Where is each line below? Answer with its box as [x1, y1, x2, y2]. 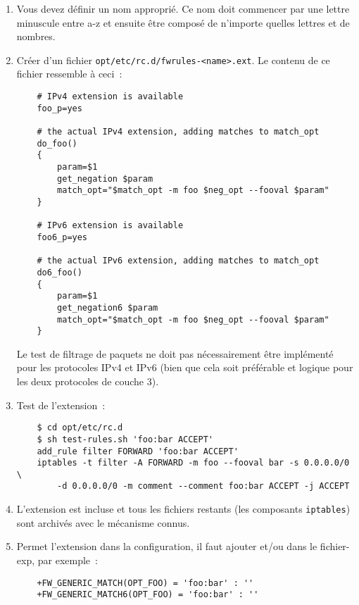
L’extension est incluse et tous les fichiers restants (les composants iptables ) [16, 501, 351, 516]
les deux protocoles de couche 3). [16, 374, 159, 388]
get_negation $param [57, 173, 153, 184]
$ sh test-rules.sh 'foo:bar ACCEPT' [37, 434, 213, 444]
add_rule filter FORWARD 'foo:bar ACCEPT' [37, 446, 239, 456]
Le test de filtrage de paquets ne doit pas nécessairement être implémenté [16, 346, 334, 361]
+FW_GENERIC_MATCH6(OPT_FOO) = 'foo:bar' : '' [37, 590, 259, 600]
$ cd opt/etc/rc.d [37, 423, 123, 433]
